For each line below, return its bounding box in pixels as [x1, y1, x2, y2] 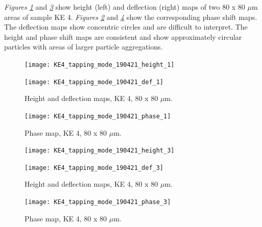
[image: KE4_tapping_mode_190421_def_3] [25, 164, 164, 171]
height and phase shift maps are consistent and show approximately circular [4, 31, 242, 42]
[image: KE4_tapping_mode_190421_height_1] [25, 61, 175, 68]
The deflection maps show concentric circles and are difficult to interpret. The [4, 21, 248, 32]
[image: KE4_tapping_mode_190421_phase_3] [25, 198, 171, 206]
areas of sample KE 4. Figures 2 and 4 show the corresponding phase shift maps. [4, 11, 257, 22]
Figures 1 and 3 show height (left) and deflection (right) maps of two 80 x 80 [4, 2, 245, 12]
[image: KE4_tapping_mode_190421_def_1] [25, 78, 164, 86]
